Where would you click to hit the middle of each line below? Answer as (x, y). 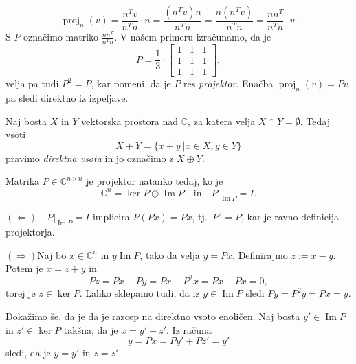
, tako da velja (170, 254)
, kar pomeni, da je (131, 83)
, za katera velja (222, 121)
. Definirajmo (260, 254)
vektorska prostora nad (130, 121)
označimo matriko (61, 37)
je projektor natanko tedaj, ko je (155, 181)
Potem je (24, 268)
